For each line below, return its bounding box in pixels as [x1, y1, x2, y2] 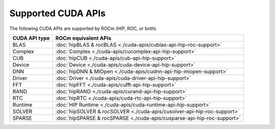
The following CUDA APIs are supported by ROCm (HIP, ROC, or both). [9, 25, 157, 31]
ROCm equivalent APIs [55, 35, 112, 42]
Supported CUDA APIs [9, 8, 106, 19]
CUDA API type [12, 35, 50, 42]
